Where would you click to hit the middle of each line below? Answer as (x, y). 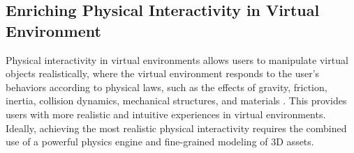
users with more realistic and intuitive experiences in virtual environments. (166, 114)
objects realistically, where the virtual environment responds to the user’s (163, 73)
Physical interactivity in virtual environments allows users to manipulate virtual (177, 59)
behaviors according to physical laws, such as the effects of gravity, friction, (167, 87)
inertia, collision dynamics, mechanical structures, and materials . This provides (176, 100)
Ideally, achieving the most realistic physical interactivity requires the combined (176, 128)
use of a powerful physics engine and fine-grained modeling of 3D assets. (160, 142)
